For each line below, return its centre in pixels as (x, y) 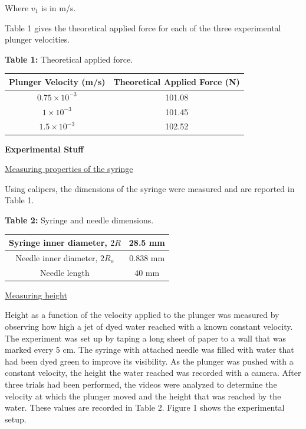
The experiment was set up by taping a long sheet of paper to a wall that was (146, 338)
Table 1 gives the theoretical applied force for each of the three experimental (143, 27)
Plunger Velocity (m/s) (57, 81)
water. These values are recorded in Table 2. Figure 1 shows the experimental (145, 407)
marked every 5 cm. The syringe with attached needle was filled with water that (149, 350)
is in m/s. (58, 8)
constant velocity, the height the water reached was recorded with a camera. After (153, 373)
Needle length (65, 272)
